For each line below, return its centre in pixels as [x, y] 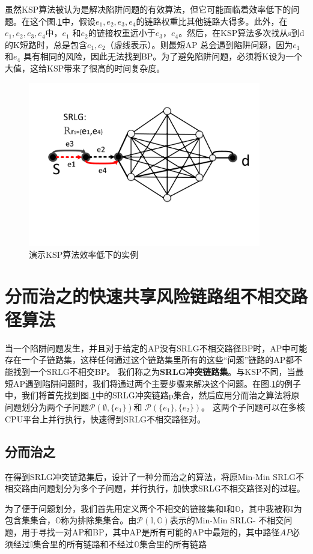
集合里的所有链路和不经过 [83, 543]
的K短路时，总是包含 [46, 44]
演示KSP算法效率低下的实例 [84, 254]
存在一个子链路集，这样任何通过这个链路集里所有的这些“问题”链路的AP [145, 360]
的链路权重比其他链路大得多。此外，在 [212, 21]
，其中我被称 [266, 508]
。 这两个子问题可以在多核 [253, 406]
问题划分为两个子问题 [47, 406]
